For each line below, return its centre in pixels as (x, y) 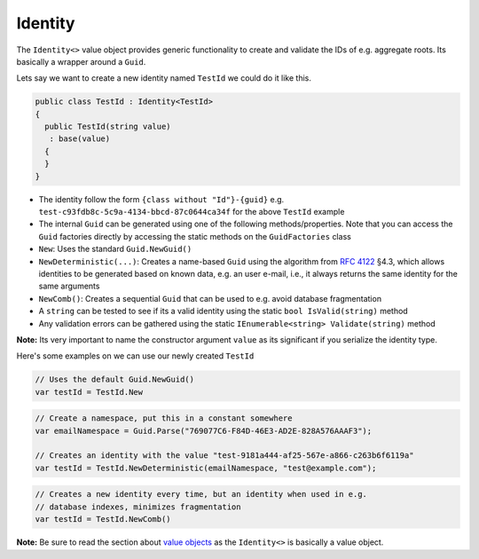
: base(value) (80, 139)
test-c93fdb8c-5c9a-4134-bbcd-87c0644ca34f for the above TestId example (192, 212)
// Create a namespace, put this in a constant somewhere (164, 418)
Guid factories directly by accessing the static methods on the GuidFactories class (195, 236)
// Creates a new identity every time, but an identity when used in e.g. (201, 494)
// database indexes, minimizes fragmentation (138, 507)
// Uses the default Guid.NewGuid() (115, 380)
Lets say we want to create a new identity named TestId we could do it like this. (164, 78)
